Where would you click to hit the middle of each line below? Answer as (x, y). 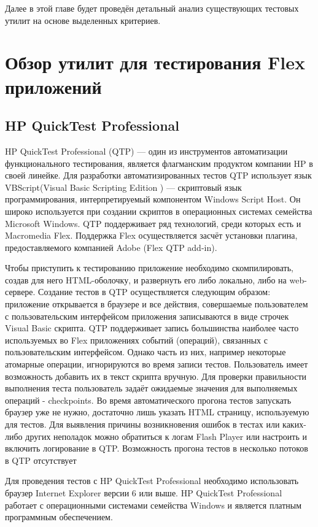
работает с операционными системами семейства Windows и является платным (153, 505)
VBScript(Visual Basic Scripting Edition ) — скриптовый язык (123, 187)
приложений (53, 86)
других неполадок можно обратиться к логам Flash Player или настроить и (166, 436)
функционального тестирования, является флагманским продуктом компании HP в (159, 163)
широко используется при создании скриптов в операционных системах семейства (159, 211)
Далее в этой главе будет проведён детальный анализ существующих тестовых (152, 8)
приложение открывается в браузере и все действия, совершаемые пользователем (157, 304)
